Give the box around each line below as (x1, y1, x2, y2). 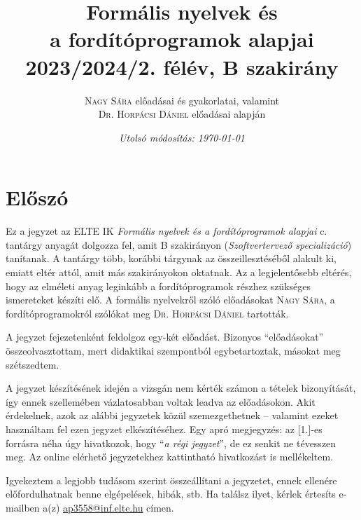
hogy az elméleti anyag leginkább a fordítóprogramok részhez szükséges (6, 278, 311, 293)
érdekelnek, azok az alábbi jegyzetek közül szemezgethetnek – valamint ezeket (6, 408, 339, 423)
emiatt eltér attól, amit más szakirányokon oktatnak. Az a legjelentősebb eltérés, (6, 265, 352, 279)
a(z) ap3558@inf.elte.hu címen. (43, 500, 174, 514)
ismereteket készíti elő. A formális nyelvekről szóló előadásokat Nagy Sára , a (6, 292, 335, 307)
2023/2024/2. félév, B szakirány (25, 52, 339, 81)
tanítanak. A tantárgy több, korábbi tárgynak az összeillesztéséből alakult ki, (6, 251, 337, 266)
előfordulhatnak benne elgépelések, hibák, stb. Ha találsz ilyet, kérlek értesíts (6, 486, 336, 501)
